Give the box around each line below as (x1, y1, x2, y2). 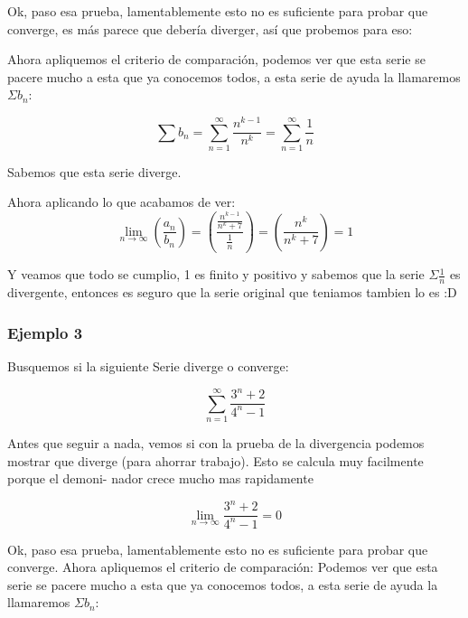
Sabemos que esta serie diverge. (7, 162, 182, 181)
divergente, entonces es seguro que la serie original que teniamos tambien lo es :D (7, 283, 457, 302)
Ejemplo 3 (7, 321, 83, 343)
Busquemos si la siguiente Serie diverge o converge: (7, 357, 289, 376)
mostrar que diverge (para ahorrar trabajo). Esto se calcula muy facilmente (7, 451, 424, 470)
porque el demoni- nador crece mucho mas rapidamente (7, 469, 314, 488)
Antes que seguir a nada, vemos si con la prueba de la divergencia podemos (7, 433, 425, 452)
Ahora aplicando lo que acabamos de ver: (7, 192, 236, 211)
